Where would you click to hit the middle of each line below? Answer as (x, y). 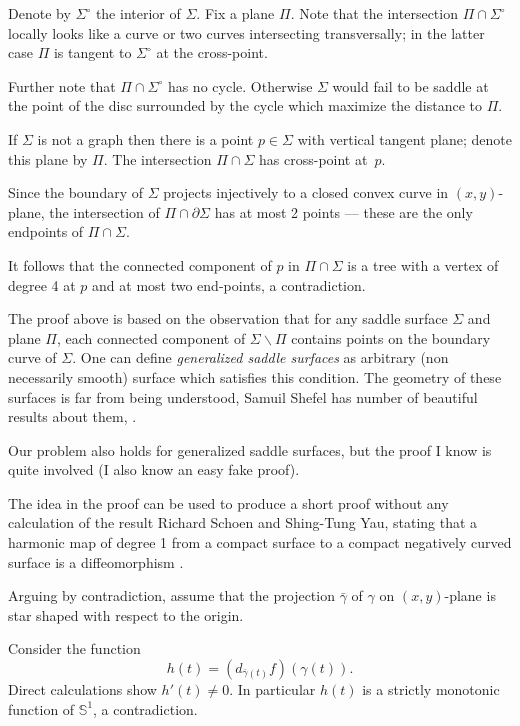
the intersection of (104, 211)
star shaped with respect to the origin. (126, 614)
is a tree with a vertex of (423, 264)
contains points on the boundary (391, 337)
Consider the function (74, 648)
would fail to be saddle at (410, 85)
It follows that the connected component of (140, 264)
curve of (32, 357)
